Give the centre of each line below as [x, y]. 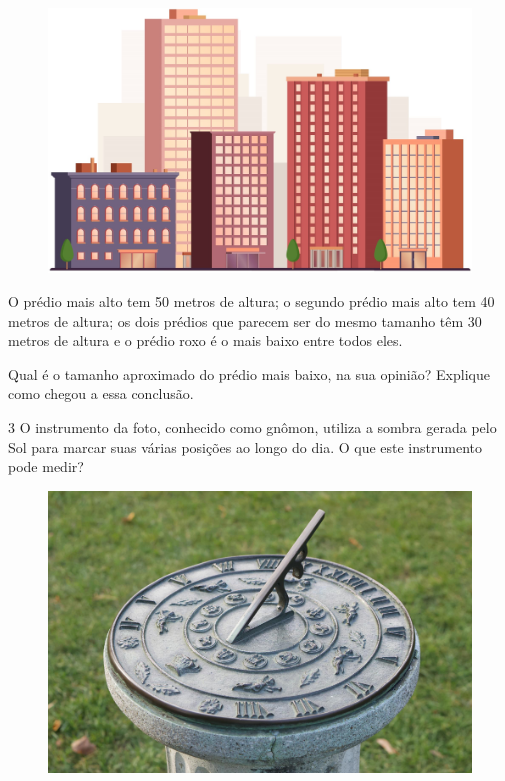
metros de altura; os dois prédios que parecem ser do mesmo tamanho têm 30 [245, 320]
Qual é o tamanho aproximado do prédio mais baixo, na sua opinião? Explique [249, 373]
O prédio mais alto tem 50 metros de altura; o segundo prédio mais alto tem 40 [251, 301]
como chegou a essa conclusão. [101, 393]
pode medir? [46, 466]
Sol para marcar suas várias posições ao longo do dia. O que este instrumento [245, 446]
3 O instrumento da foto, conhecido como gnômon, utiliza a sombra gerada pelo [252, 426]
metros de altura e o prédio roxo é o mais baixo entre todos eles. [205, 340]
